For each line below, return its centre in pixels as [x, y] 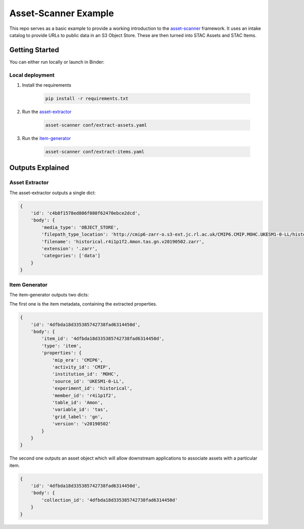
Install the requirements [47, 85]
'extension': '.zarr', [70, 249]
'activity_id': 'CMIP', [82, 367]
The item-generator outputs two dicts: [49, 294]
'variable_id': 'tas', [80, 410]
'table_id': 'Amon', [78, 402]
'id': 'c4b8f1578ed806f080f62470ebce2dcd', [85, 213]
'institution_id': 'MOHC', [85, 374]
